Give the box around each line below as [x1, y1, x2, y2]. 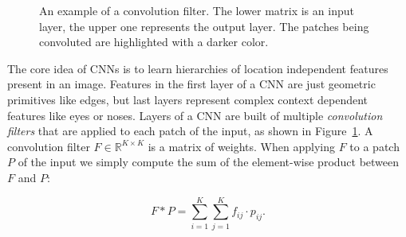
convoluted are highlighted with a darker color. [39, 33, 269, 50]
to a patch [349, 138, 400, 154]
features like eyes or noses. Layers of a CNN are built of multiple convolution [7, 107, 383, 123]
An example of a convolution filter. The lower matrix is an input [39, 2, 354, 18]
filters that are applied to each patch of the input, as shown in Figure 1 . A [7, 122, 373, 139]
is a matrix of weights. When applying [148, 138, 335, 154]
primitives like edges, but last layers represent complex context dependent [7, 91, 369, 107]
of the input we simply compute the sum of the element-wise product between [18, 153, 400, 170]
